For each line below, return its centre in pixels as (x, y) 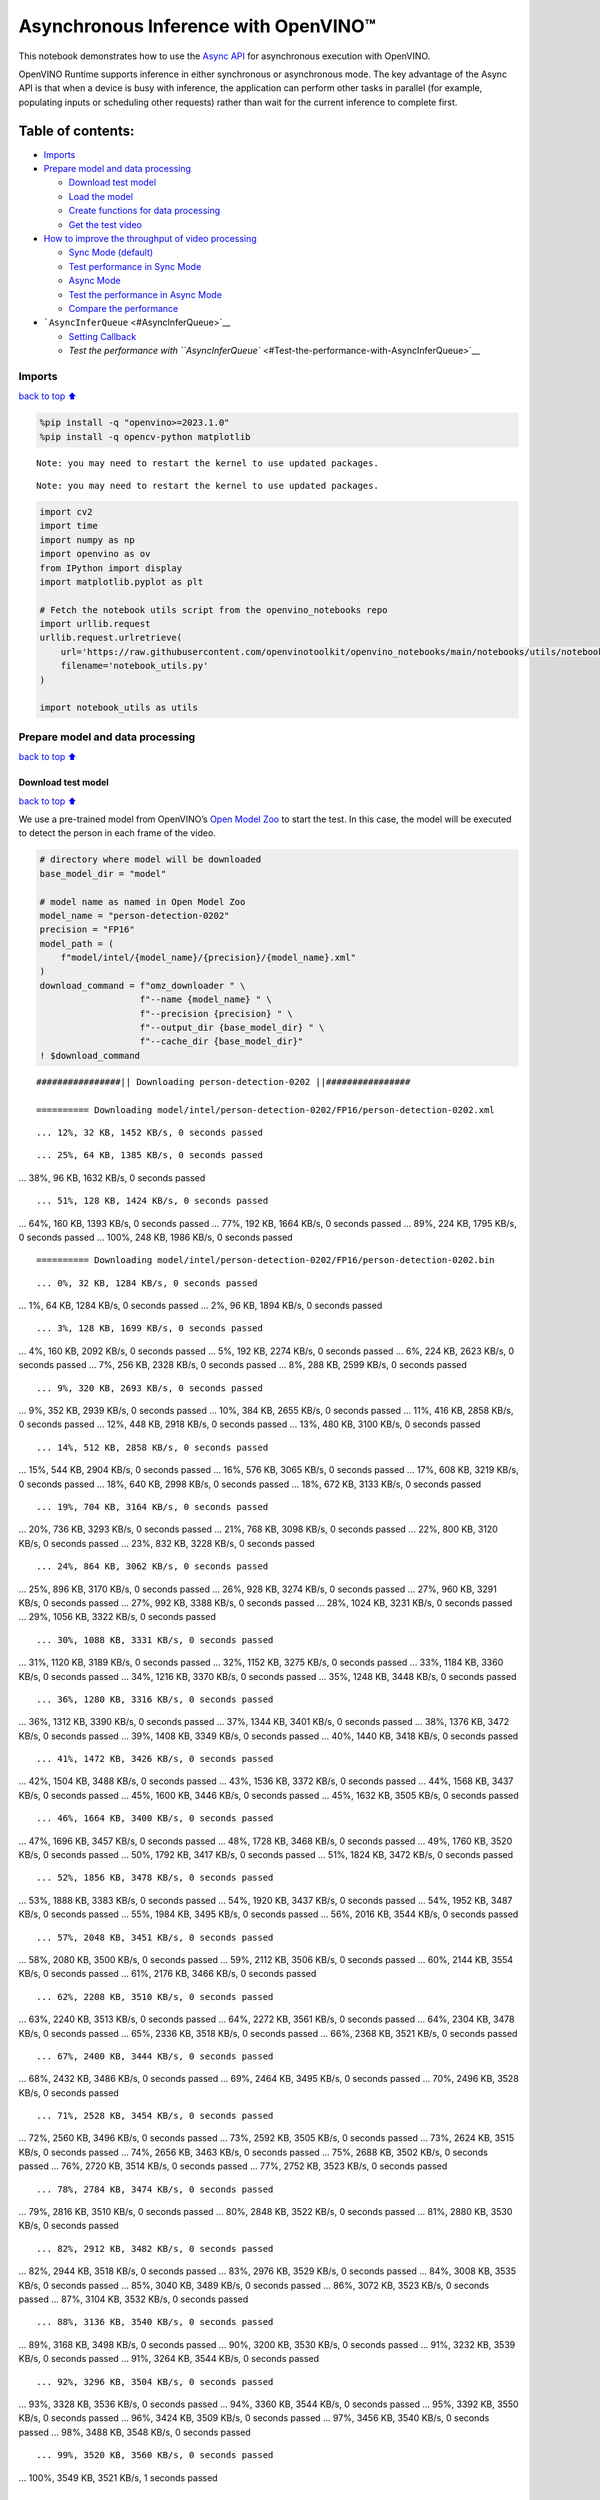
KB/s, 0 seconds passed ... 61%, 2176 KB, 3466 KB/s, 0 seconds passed (167, 1974)
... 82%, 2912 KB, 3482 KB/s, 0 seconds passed (155, 2248)
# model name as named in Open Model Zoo (142, 901)
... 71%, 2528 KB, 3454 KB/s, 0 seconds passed (155, 2116)
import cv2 (66, 511)
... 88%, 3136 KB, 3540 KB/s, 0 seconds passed (155, 2322)
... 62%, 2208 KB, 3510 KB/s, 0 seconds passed (155, 1996)
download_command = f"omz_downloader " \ (142, 985)
